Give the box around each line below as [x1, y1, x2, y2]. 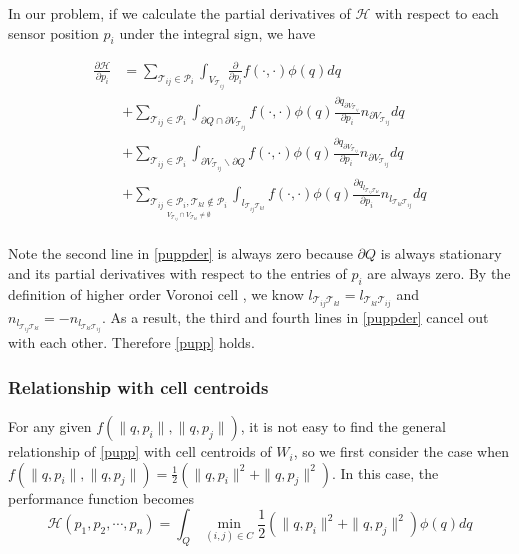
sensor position [8, 22, 99, 43]
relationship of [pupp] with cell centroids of [8, 441, 272, 462]
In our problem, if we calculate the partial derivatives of [8, 3, 351, 23]
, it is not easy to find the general [240, 416, 446, 437]
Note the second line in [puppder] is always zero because [8, 243, 353, 264]
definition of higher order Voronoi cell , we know [8, 283, 304, 304]
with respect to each [375, 3, 499, 23]
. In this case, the [332, 462, 439, 483]
